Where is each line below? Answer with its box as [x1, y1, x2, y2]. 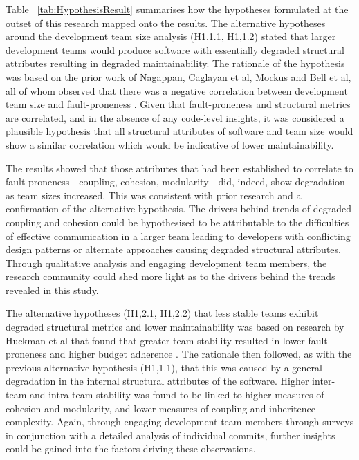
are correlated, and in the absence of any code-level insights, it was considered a [6, 110, 344, 125]
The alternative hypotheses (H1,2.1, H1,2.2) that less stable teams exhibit [6, 306, 319, 320]
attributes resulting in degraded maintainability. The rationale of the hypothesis [6, 56, 345, 71]
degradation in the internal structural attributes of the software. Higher [6, 374, 309, 388]
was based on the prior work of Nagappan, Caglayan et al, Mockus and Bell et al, [6, 69, 351, 84]
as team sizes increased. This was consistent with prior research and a [6, 187, 302, 202]
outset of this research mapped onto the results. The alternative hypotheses [6, 15, 326, 30]
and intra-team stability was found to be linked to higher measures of [29, 387, 324, 402]
